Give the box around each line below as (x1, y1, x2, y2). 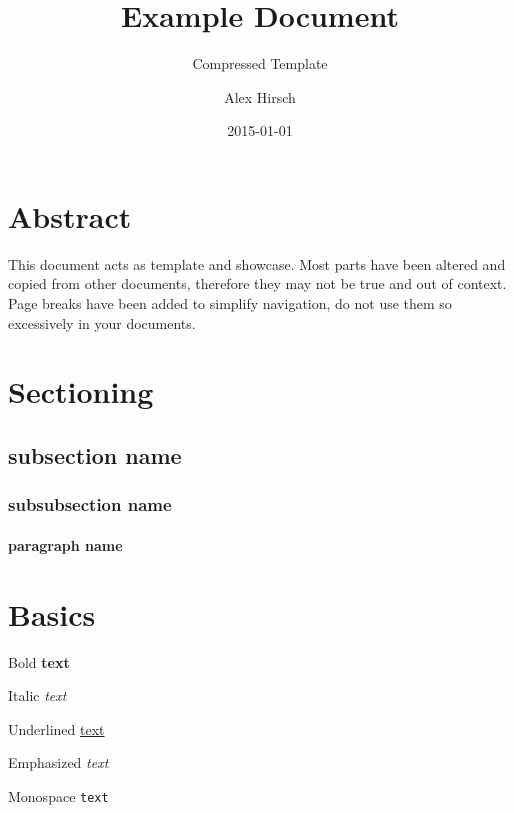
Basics (8, 593, 96, 634)
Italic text (8, 685, 67, 706)
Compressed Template (192, 53, 328, 74)
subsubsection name (8, 492, 172, 517)
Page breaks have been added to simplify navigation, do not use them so (8, 293, 452, 314)
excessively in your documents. (8, 312, 196, 333)
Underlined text (8, 718, 105, 739)
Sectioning (8, 371, 154, 412)
